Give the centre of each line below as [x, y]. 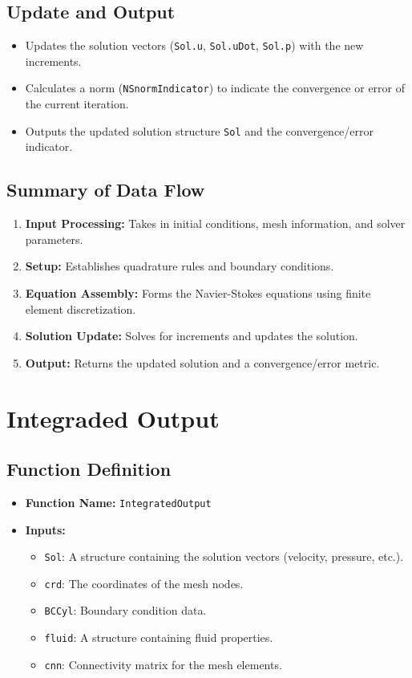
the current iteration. [77, 104]
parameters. [54, 239]
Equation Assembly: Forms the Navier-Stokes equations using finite [198, 292]
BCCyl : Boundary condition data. [125, 610]
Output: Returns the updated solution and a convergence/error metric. [202, 362]
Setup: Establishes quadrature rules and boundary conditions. [180, 266]
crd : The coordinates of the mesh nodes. [144, 583]
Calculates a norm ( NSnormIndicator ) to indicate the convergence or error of [215, 88]
